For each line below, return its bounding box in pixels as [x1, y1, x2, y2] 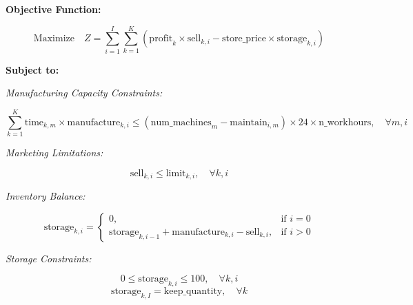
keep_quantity [163, 286, 223, 297]
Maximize [33, 34, 74, 44]
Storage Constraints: [6, 251, 92, 265]
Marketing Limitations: [6, 145, 103, 160]
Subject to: [6, 62, 59, 76]
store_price [222, 34, 266, 44]
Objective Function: [6, 2, 101, 16]
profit [149, 34, 173, 44]
